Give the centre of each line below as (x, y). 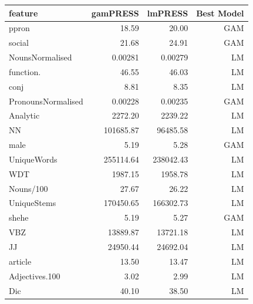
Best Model (220, 13)
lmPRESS (168, 13)
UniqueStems (33, 203)
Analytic (24, 115)
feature (23, 13)
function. (25, 71)
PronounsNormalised (46, 101)
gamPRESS (115, 13)
